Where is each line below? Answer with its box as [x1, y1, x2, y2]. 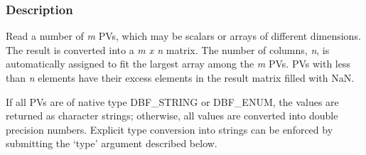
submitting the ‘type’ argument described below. [6, 136, 217, 151]
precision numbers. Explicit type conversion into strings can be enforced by [6, 122, 333, 137]
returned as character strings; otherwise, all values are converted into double [6, 108, 338, 123]
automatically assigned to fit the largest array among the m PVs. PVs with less [6, 56, 350, 71]
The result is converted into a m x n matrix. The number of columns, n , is [6, 42, 330, 57]
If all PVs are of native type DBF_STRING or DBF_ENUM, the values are [6, 94, 339, 109]
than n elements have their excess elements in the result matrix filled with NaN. [6, 70, 355, 85]
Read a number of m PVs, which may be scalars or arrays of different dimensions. [6, 28, 361, 43]
